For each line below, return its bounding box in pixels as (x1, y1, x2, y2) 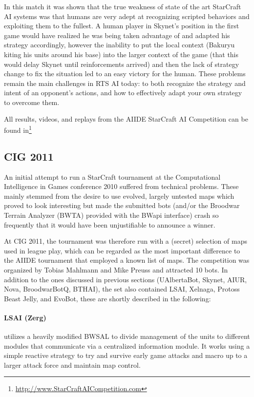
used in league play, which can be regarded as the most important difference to (4, 245, 240, 255)
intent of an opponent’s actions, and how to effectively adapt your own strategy (4, 87, 242, 98)
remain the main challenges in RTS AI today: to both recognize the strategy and (4, 78, 246, 88)
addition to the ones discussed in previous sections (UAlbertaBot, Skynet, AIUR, (4, 274, 247, 284)
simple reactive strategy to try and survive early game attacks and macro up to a (4, 350, 248, 360)
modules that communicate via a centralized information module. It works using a (4, 340, 250, 351)
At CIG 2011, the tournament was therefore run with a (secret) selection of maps (4, 236, 247, 246)
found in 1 (4, 124, 32, 135)
